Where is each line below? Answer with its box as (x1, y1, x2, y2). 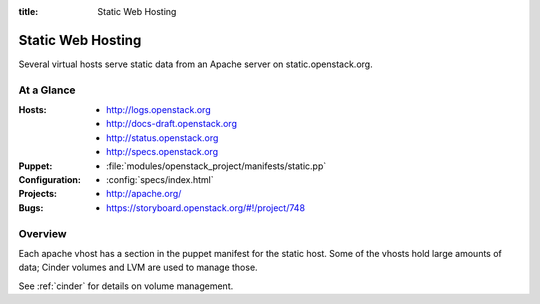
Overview (18, 226, 67, 240)
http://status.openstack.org (106, 131, 219, 144)
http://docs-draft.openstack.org (106, 118, 237, 130)
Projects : (18, 188, 57, 200)
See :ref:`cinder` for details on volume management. (18, 280, 234, 292)
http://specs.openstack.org (106, 146, 219, 158)
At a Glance (18, 83, 76, 97)
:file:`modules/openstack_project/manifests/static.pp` (106, 160, 327, 172)
